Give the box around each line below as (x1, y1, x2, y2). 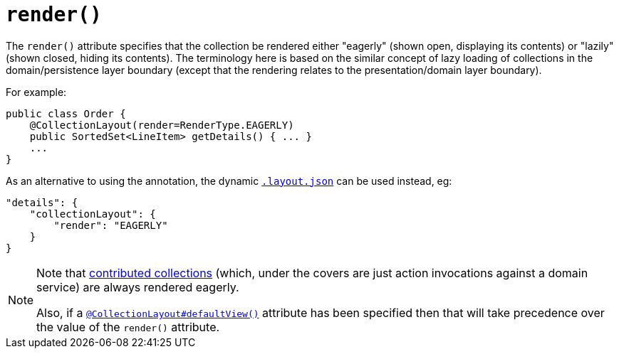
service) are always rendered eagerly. (36, 279, 239, 294)
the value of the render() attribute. (36, 319, 220, 334)
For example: (6, 85, 67, 98)
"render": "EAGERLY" (53, 219, 168, 231)
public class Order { (6, 107, 126, 119)
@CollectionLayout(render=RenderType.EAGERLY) (29, 119, 294, 131)
